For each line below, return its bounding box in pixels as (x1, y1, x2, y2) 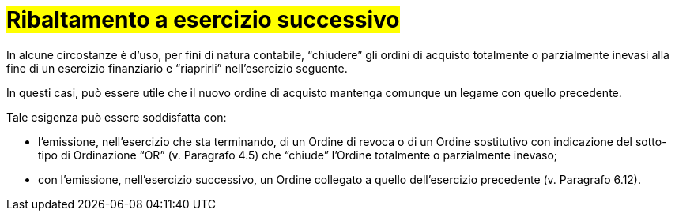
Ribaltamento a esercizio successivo (6, 6, 400, 33)
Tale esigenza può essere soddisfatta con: (6, 110, 227, 124)
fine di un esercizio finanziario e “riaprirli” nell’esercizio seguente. (6, 61, 348, 75)
